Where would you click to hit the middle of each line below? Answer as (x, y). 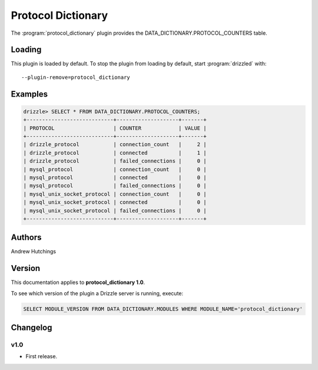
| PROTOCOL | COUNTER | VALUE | (115, 128)
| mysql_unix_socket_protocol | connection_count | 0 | (115, 194)
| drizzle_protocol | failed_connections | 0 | (115, 161)
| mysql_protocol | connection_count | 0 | (115, 169)
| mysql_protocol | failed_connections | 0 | (115, 186)
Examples (29, 94)
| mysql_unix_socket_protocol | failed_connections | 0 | (115, 210)
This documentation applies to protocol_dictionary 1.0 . (78, 282)
